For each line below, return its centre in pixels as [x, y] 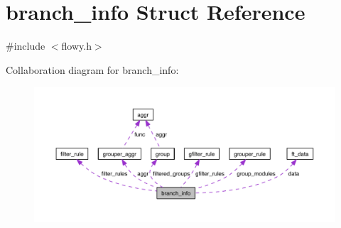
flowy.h [76, 46]
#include [26, 46]
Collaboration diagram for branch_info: [92, 69]
